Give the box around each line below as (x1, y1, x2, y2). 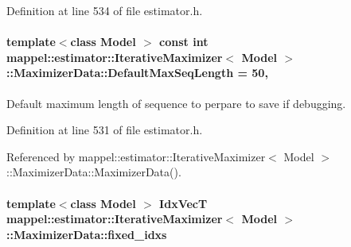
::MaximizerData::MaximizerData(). (6, 164, 181, 180)
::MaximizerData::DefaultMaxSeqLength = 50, (6, 64, 268, 81)
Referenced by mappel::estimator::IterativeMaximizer (6, 148, 266, 164)
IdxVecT (159, 195, 208, 211)
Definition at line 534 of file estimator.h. (6, 2, 203, 18)
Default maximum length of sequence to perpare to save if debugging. (6, 95, 346, 111)
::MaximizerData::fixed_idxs (6, 226, 167, 242)
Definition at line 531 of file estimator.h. (6, 122, 203, 138)
